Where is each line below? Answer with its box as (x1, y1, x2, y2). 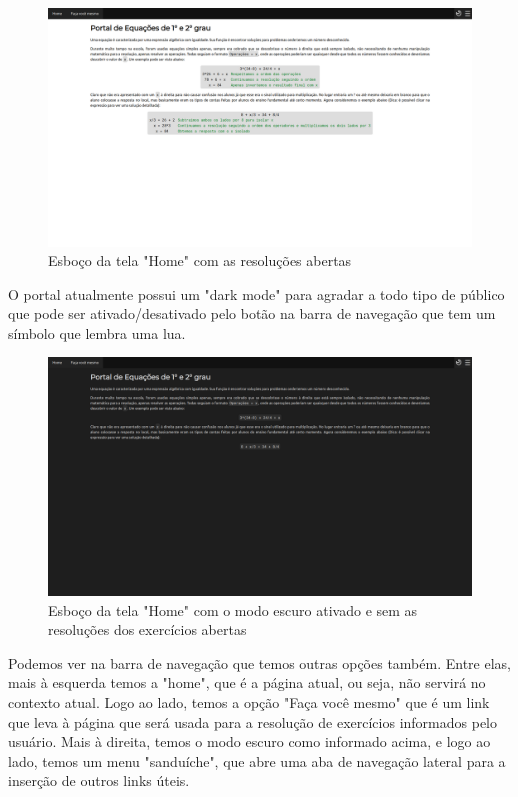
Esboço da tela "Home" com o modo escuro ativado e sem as (48, 599, 418, 620)
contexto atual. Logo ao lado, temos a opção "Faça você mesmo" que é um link (8, 691, 490, 712)
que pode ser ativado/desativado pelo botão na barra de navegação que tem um (8, 303, 496, 324)
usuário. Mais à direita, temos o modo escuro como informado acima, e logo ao (8, 731, 491, 752)
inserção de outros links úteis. (8, 770, 190, 791)
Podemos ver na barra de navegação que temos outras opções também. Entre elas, (8, 652, 511, 673)
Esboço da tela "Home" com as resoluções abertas (48, 250, 352, 271)
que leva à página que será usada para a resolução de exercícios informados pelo (8, 711, 497, 732)
